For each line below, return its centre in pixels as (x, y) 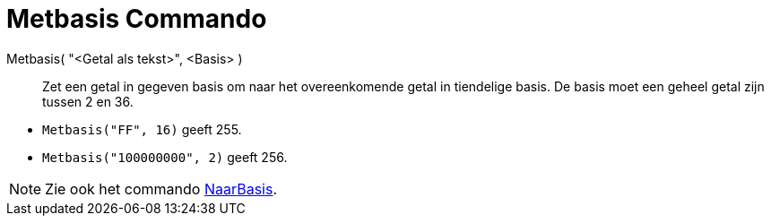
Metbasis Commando (137, 19)
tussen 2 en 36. (88, 101)
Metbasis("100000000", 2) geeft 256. (165, 157)
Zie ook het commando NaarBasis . (161, 189)
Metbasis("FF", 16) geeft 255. (142, 129)
